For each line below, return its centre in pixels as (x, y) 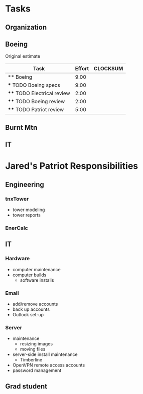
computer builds (29, 275)
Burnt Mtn (21, 128)
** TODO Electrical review (39, 93)
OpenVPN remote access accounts (49, 365)
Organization (26, 27)
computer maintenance (37, 269)
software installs (37, 280)
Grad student (26, 386)
